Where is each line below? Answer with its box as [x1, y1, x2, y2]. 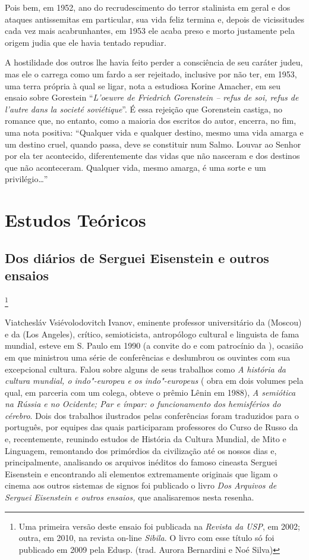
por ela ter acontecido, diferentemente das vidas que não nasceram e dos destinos [5, 149, 300, 162]
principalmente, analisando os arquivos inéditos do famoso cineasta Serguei [5, 456, 278, 468]
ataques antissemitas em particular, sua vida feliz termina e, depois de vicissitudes [5, 12, 304, 25]
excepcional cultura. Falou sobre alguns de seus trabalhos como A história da [5, 362, 286, 375]
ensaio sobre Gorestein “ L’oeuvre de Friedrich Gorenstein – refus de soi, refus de [5, 91, 299, 104]
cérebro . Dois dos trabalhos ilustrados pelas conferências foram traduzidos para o [5, 409, 299, 421]
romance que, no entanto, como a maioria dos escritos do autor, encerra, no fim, [5, 114, 297, 127]
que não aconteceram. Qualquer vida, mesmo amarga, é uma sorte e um [5, 161, 266, 173]
